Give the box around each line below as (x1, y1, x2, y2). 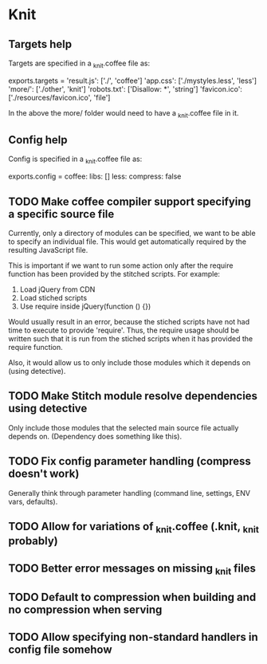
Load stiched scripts (19, 293, 88, 303)
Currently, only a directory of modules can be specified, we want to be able (8, 229, 257, 238)
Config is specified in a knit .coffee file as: (8, 154, 143, 166)
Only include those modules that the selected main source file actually (8, 422, 239, 432)
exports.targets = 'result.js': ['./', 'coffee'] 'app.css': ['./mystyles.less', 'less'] (8, 76, 257, 85)
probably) (8, 534, 58, 548)
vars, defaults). (8, 497, 58, 506)
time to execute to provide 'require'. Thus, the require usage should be (8, 325, 240, 336)
